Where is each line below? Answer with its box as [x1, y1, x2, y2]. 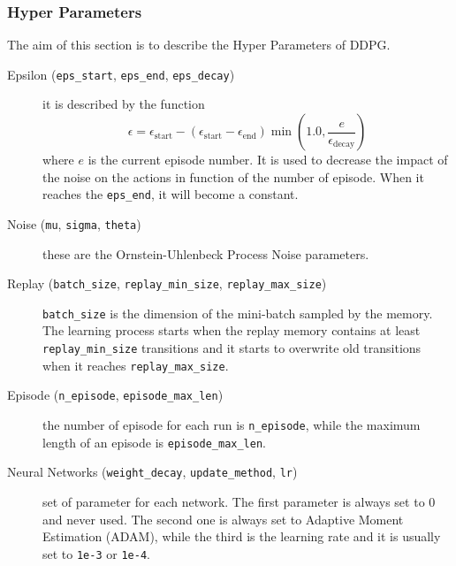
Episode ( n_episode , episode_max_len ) [7, 386, 224, 404]
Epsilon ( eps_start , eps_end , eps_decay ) [7, 65, 235, 83]
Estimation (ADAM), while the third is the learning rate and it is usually [42, 527, 441, 546]
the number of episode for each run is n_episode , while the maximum [42, 416, 421, 434]
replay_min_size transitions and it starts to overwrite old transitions [42, 339, 422, 357]
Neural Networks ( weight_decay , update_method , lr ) [7, 463, 298, 481]
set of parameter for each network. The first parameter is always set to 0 [42, 493, 436, 510]
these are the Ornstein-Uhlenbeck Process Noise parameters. [42, 244, 369, 263]
